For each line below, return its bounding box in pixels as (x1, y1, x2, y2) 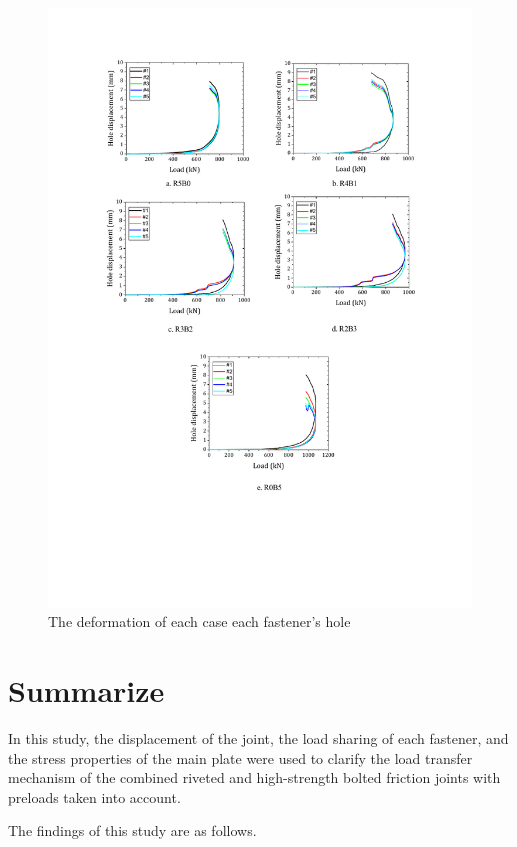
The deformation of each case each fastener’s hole (48, 611, 351, 632)
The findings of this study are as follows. (8, 820, 257, 841)
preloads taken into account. (8, 786, 181, 807)
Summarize (8, 670, 165, 711)
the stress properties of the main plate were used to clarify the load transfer (8, 747, 473, 768)
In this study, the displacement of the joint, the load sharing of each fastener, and (8, 728, 509, 748)
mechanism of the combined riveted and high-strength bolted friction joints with (8, 767, 501, 788)
